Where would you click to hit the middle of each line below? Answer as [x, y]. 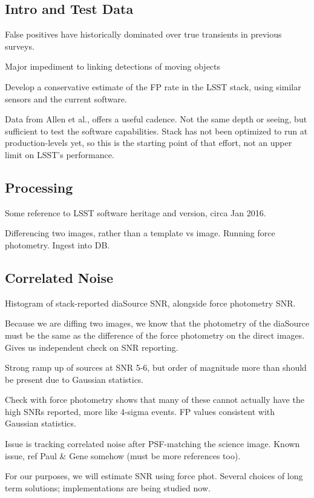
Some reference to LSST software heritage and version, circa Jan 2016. [136, 212]
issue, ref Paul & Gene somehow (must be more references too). [123, 455]
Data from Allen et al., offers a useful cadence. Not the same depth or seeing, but [156, 119]
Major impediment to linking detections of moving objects [113, 66]
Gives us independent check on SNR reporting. [92, 347]
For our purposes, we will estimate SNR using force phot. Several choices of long [154, 476]
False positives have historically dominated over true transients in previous [143, 34]
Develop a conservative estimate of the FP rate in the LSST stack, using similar [153, 86]
